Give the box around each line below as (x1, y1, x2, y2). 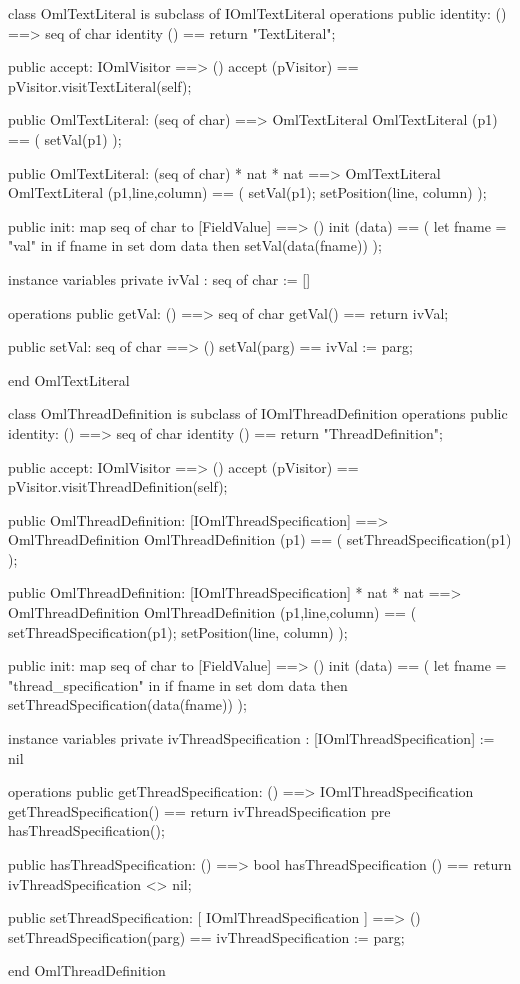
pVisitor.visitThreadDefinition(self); (8, 476, 228, 497)
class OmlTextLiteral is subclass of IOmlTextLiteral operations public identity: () (8, 3, 507, 23)
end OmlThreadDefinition (8, 960, 166, 981)
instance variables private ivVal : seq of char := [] (8, 268, 311, 289)
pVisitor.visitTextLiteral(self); (8, 75, 192, 96)
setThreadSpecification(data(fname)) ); (8, 694, 247, 715)
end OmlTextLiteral (8, 369, 130, 390)
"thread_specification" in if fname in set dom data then (8, 674, 348, 695)
